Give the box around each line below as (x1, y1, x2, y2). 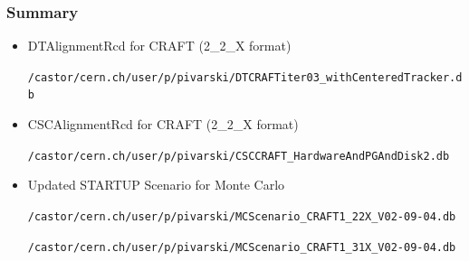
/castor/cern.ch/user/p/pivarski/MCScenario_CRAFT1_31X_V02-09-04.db (27, 240, 456, 254)
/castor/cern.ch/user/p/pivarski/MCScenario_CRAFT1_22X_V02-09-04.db (27, 210, 456, 223)
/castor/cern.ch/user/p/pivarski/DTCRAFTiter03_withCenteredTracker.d (27, 70, 463, 84)
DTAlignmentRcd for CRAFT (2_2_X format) (27, 36, 292, 55)
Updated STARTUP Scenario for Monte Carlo (27, 175, 285, 194)
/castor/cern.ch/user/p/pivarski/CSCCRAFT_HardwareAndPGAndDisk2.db (27, 149, 450, 163)
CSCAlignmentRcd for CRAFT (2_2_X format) (27, 115, 299, 134)
